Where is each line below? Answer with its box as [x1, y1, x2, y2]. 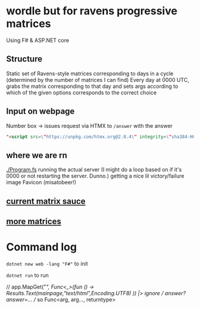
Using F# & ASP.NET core [6, 36, 70, 44]
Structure [6, 54, 43, 64]
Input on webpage [6, 106, 75, 117]
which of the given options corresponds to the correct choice [6, 88, 157, 96]
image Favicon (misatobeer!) [6, 179, 76, 186]
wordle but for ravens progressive [6, 4, 177, 18]
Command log [6, 240, 77, 254]
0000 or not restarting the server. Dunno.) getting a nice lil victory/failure [6, 172, 185, 180]
